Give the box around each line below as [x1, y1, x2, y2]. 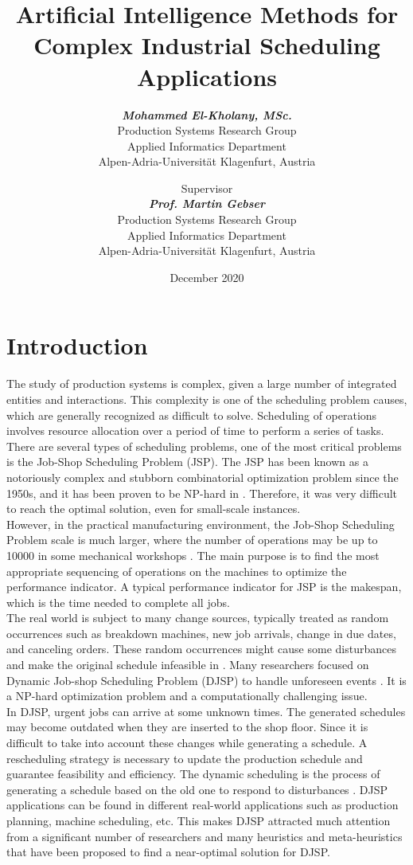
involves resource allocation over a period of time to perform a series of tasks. [6, 422, 384, 439]
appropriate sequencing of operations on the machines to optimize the [6, 562, 347, 579]
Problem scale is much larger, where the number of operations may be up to [6, 531, 378, 548]
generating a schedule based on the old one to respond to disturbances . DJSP [6, 781, 388, 797]
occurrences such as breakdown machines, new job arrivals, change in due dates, [6, 624, 396, 641]
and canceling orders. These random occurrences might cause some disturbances [6, 640, 396, 657]
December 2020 [169, 268, 244, 285]
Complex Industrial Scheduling [33, 29, 380, 61]
